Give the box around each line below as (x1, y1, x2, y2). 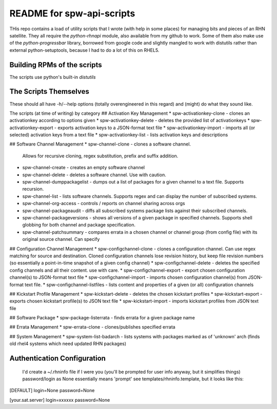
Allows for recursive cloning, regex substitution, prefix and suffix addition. (22, 153, 179, 159)
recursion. (22, 186, 44, 192)
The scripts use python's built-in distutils (9, 74, 96, 80)
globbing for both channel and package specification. (22, 222, 136, 228)
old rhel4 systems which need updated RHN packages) (9, 341, 127, 347)
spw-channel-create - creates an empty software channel (22, 165, 145, 171)
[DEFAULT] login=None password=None (9, 387, 95, 394)
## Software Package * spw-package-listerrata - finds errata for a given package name (9, 315, 195, 321)
